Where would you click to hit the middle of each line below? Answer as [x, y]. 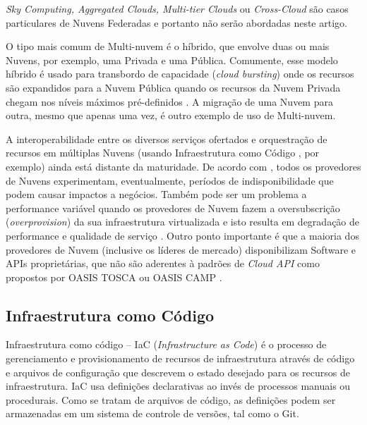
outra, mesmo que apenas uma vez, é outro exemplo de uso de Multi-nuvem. [171, 115]
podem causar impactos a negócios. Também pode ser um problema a [156, 194]
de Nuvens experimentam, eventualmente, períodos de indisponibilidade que [170, 180]
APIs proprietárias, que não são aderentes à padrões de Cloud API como [163, 263]
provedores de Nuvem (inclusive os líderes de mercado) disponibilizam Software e [181, 249]
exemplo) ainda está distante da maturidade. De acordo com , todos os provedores [183, 166]
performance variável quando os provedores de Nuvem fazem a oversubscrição [173, 208]
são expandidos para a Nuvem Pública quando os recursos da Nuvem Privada [173, 87]
